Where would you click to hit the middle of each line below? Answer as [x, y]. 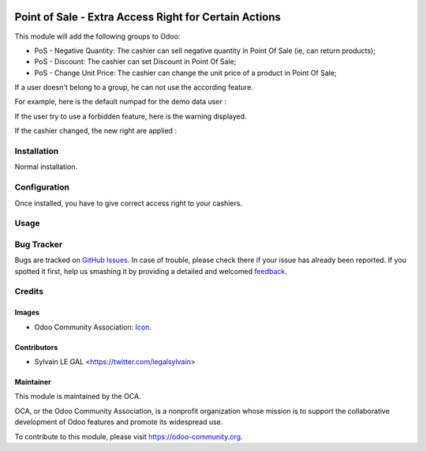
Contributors [36, 347]
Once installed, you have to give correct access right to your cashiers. [129, 203]
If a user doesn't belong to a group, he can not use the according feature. [134, 88]
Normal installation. [46, 167]
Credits [29, 291]
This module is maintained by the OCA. [78, 397]
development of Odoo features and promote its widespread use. [119, 422]
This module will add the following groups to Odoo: [97, 36]
